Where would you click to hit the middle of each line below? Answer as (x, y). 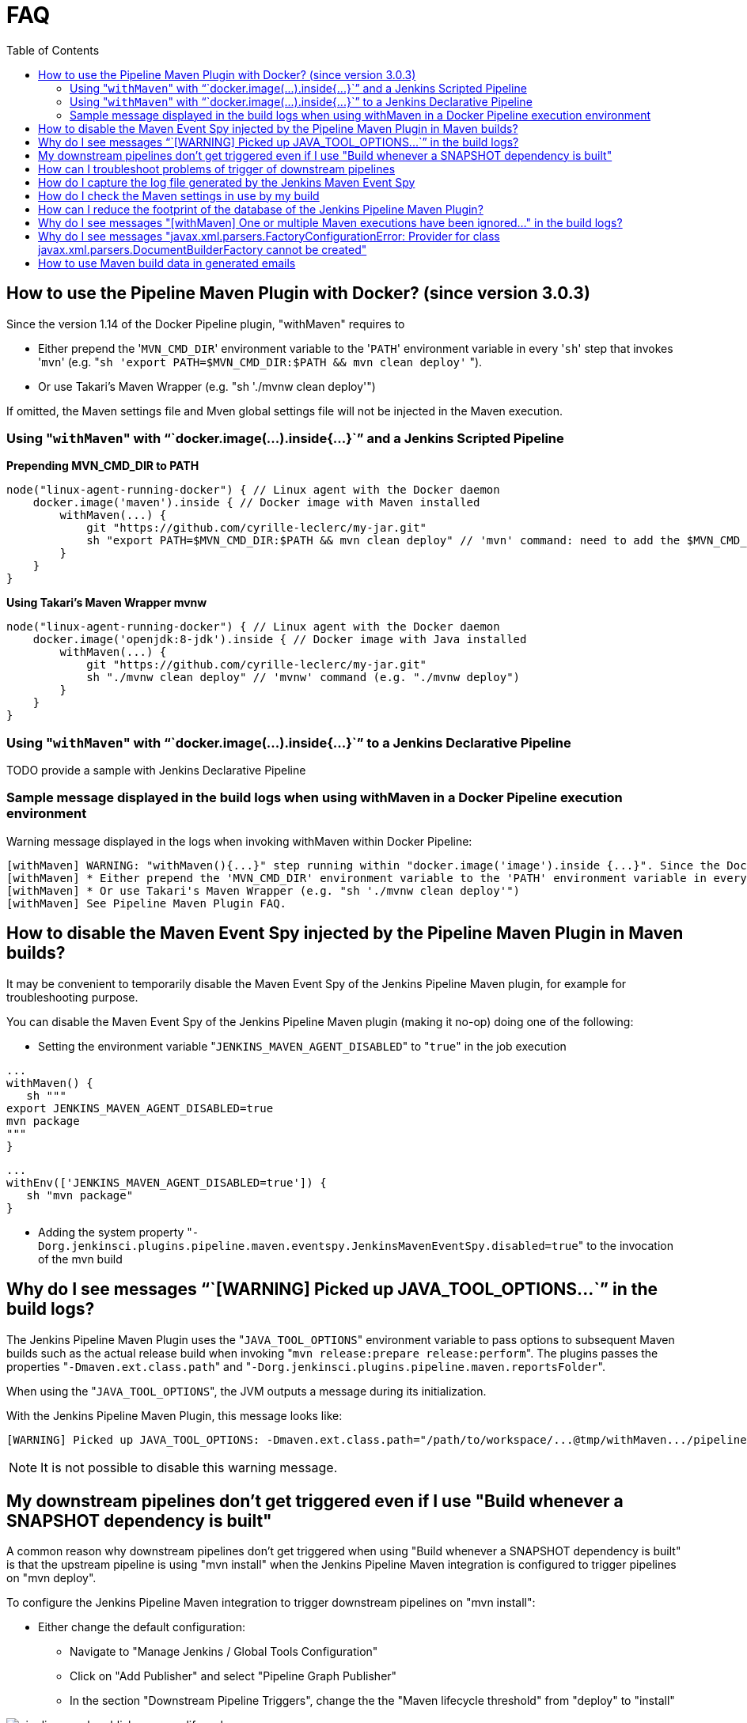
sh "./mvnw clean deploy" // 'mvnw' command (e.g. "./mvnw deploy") (303, 678)
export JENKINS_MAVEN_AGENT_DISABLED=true (140, 1108)
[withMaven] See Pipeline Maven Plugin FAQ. (147, 903)
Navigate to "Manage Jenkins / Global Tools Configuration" (224, 1652)
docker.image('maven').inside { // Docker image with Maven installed (256, 503)
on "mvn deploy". (51, 1578)
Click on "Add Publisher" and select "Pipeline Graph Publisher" (233, 1676)
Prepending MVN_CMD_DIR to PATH (103, 466)
